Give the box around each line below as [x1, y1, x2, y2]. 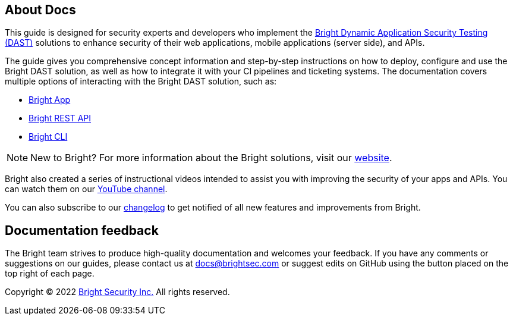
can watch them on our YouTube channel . [5, 184, 168, 194]
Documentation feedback [5, 222, 159, 238]
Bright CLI [29, 131, 68, 142]
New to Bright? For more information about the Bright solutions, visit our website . [30, 152, 392, 164]
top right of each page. [5, 268, 95, 279]
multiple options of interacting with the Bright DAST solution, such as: [5, 76, 277, 87]
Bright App [29, 95, 71, 105]
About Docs [5, 2, 76, 17]
